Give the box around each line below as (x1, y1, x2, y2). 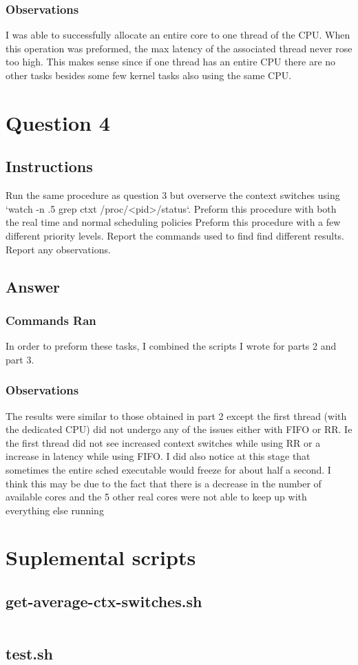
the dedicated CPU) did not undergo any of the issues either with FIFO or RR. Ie (6, 422, 352, 436)
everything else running (6, 503, 104, 517)
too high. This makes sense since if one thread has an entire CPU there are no (6, 54, 336, 69)
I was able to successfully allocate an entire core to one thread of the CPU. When (6, 28, 350, 42)
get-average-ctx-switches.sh (6, 591, 202, 612)
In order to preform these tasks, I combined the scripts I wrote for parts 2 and (6, 339, 337, 353)
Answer (6, 275, 61, 297)
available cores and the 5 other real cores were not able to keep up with (6, 489, 307, 504)
